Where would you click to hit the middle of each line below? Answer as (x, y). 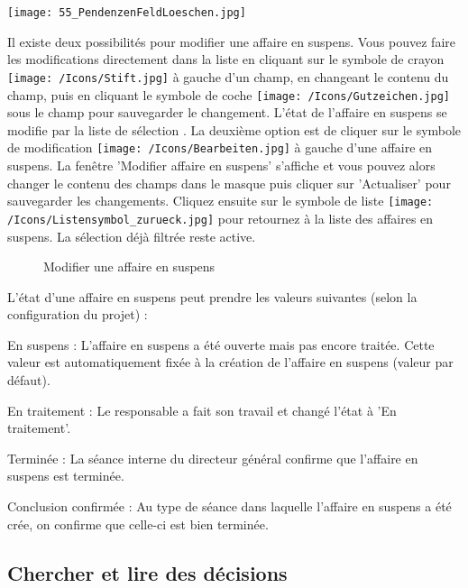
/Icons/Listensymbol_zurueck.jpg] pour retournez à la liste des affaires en (220, 218)
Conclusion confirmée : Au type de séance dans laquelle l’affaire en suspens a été (229, 506)
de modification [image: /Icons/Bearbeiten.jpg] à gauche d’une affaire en (220, 147)
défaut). (29, 380)
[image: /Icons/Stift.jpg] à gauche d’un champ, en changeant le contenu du (228, 76)
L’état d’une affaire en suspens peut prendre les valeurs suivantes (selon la (212, 296)
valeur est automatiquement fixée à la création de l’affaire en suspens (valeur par (230, 362)
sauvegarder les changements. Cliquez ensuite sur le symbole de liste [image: (220, 201)
